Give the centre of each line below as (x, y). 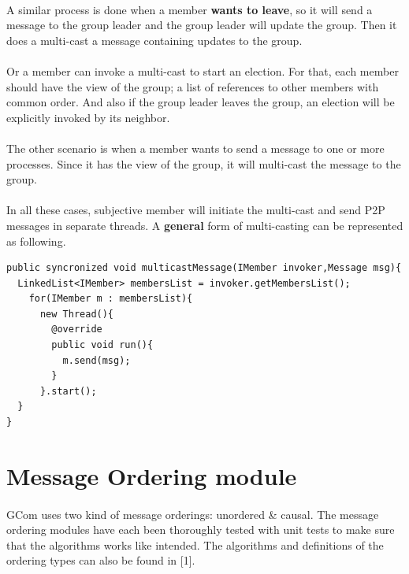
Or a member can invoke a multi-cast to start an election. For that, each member (203, 70)
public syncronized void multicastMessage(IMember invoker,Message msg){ (204, 268)
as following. (36, 241)
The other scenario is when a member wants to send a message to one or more (195, 148)
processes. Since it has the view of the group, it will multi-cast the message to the (204, 163)
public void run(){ (102, 345)
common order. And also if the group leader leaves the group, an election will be (201, 102)
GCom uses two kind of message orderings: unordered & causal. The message (193, 514)
